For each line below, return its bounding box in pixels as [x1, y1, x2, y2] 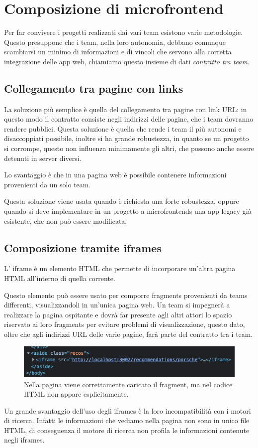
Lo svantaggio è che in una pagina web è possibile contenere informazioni [4, 169, 227, 180]
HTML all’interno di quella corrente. [4, 273, 115, 284]
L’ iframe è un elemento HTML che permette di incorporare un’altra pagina [4, 263, 236, 274]
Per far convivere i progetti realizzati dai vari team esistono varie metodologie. [4, 27, 243, 37]
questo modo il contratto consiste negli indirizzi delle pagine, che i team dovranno [4, 114, 254, 124]
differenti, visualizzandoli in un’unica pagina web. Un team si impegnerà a [4, 299, 230, 310]
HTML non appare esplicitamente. [24, 389, 129, 399]
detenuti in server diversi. [4, 152, 82, 163]
